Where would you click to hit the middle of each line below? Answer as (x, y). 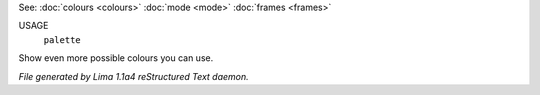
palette (62, 39)
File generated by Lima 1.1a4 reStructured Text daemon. (133, 76)
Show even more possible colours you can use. (116, 58)
